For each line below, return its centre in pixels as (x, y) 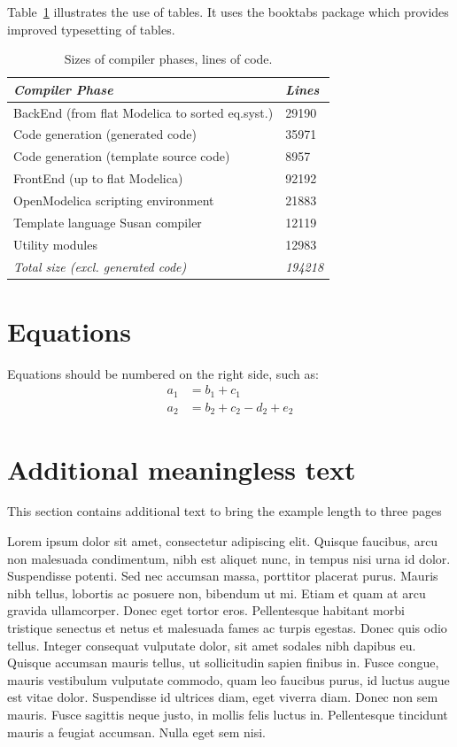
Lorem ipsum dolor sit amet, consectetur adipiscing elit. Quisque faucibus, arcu (223, 541)
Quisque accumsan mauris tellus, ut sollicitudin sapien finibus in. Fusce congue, (223, 662)
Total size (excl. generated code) (100, 266)
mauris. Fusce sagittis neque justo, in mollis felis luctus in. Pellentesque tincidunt (228, 714)
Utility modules (55, 244)
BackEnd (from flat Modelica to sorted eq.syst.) (143, 112)
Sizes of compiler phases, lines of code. (168, 59)
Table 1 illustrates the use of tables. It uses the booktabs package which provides (228, 12)
